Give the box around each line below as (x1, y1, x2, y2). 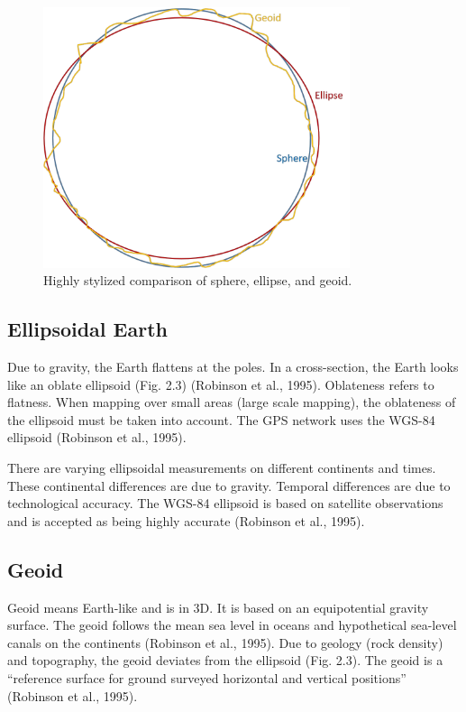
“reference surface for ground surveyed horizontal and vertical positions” (7, 668, 407, 687)
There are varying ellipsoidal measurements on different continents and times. (7, 458, 436, 477)
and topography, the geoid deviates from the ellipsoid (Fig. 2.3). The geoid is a (7, 651, 443, 670)
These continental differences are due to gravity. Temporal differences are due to (7, 476, 451, 495)
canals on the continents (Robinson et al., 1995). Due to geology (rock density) (7, 633, 443, 652)
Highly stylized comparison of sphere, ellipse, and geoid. (43, 271, 352, 290)
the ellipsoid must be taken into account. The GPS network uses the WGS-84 (7, 410, 435, 429)
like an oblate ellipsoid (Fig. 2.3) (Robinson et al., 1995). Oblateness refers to (7, 374, 434, 393)
